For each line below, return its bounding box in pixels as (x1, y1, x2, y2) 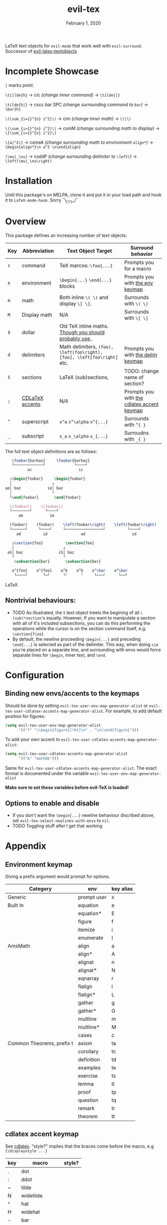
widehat (21, 1208, 40, 1215)
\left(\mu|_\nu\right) (5, 158, 52, 163)
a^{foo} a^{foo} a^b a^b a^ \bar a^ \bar (11, 568, 128, 573)
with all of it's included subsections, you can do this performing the (12, 620, 151, 626)
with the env (124, 279, 153, 286)
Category (29, 885, 52, 892)
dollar (21, 329, 35, 336)
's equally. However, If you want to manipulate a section (41, 614, 156, 620)
